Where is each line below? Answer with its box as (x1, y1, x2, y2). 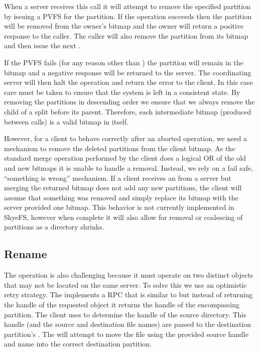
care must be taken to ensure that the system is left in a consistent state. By (4, 86, 240, 97)
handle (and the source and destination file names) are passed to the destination (4, 319, 251, 329)
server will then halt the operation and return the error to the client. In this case (4, 77, 253, 87)
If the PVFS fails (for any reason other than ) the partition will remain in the (4, 57, 243, 67)
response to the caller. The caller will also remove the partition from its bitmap (4, 30, 248, 41)
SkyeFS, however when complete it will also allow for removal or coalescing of (4, 211, 243, 222)
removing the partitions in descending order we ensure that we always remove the (4, 96, 255, 107)
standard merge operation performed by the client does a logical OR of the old (4, 153, 246, 163)
